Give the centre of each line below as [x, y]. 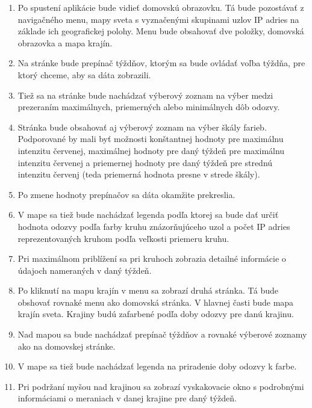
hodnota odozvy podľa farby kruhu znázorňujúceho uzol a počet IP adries [154, 226]
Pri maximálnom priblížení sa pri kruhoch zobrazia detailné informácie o [152, 258]
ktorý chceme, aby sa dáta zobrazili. [84, 74]
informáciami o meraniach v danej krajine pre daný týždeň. [127, 398]
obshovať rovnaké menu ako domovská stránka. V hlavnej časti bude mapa [156, 302]
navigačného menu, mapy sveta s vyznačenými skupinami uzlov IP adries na [158, 19]
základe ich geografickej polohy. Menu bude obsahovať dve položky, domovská [161, 31]
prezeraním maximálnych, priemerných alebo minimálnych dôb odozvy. [149, 107]
